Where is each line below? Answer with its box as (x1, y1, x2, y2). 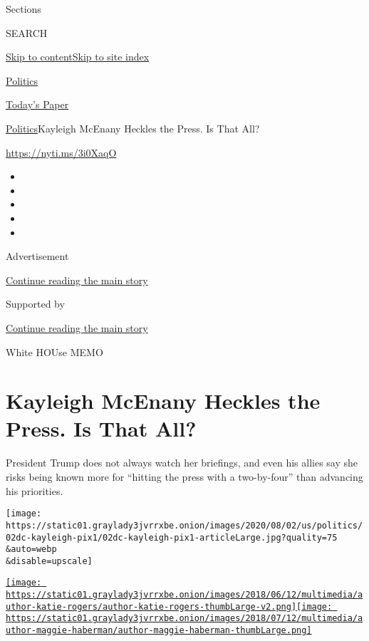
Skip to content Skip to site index (6, 49, 150, 64)
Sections (6, 1, 41, 16)
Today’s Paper (6, 97, 69, 112)
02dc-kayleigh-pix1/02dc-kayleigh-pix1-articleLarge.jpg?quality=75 (6, 532, 338, 543)
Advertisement (6, 249, 69, 264)
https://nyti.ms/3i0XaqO (6, 145, 117, 160)
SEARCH (6, 25, 48, 40)
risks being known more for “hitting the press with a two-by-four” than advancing (6, 469, 363, 484)
